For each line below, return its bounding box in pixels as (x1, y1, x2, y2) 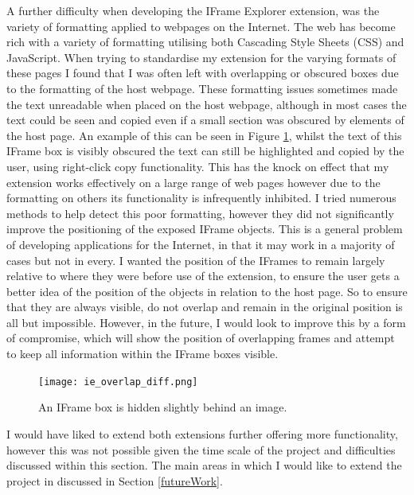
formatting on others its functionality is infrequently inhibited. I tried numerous (6, 189, 396, 206)
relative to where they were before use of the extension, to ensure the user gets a (6, 267, 400, 284)
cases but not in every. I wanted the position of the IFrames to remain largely (6, 251, 385, 268)
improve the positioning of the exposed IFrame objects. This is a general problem (6, 220, 403, 237)
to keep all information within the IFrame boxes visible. (6, 345, 279, 362)
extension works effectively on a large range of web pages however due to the (6, 173, 381, 190)
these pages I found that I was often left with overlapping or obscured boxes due (6, 64, 399, 81)
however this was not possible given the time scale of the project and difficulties (6, 441, 396, 458)
